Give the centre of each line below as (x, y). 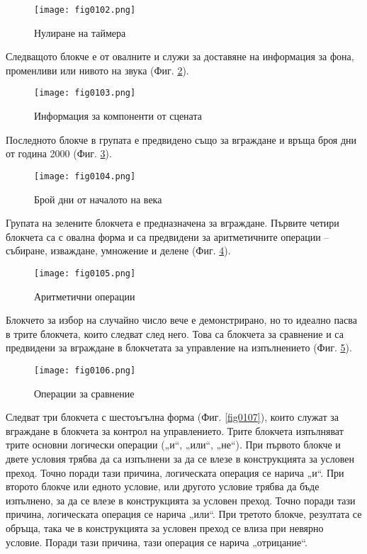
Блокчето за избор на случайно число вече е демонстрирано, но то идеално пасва (181, 320)
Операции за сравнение (84, 393)
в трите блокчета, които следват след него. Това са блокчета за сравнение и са (175, 333)
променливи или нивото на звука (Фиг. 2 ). (97, 70)
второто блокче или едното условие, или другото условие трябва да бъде (163, 486)
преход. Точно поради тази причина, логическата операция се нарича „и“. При (175, 472)
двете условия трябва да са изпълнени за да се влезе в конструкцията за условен (180, 458)
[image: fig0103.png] (85, 93)
